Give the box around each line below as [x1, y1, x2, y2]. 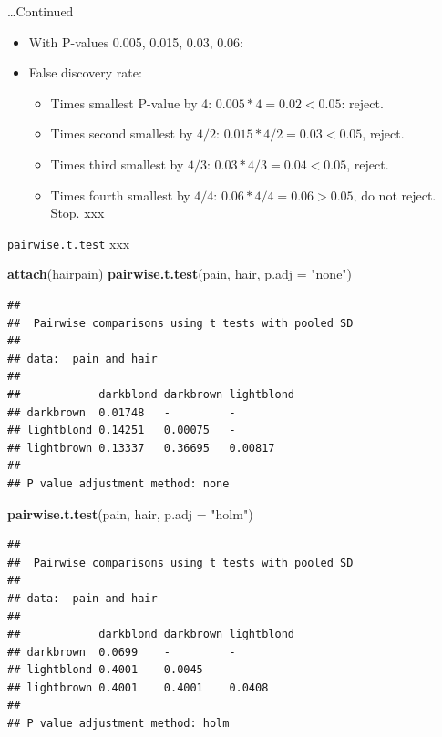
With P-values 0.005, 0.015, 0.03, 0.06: [28, 32, 243, 51]
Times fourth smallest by [50, 185, 190, 204]
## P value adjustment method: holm [7, 717, 230, 731]
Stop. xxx [50, 203, 105, 222]
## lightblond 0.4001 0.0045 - [7, 663, 236, 677]
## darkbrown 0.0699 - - [7, 645, 236, 659]
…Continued [7, 2, 74, 20]
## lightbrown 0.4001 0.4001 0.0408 [7, 681, 269, 694]
